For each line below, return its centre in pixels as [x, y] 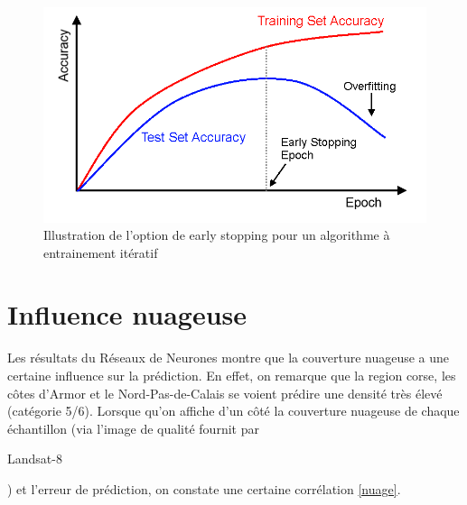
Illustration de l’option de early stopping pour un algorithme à [217, 235]
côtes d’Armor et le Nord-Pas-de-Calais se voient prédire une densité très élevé [225, 393]
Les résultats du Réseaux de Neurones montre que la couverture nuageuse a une [229, 358]
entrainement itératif [101, 252]
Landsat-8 [35, 459]
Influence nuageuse [127, 314]
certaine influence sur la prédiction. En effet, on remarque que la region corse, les [232, 375]
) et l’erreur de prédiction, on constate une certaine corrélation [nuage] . [204, 488]
